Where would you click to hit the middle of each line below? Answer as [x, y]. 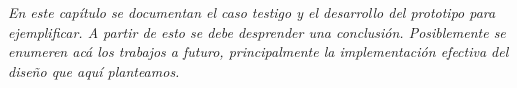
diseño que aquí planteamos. [94, 70]
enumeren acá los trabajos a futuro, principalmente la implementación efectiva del [258, 51]
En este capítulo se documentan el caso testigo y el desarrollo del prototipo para [252, 12]
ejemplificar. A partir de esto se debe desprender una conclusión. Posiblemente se [257, 31]
